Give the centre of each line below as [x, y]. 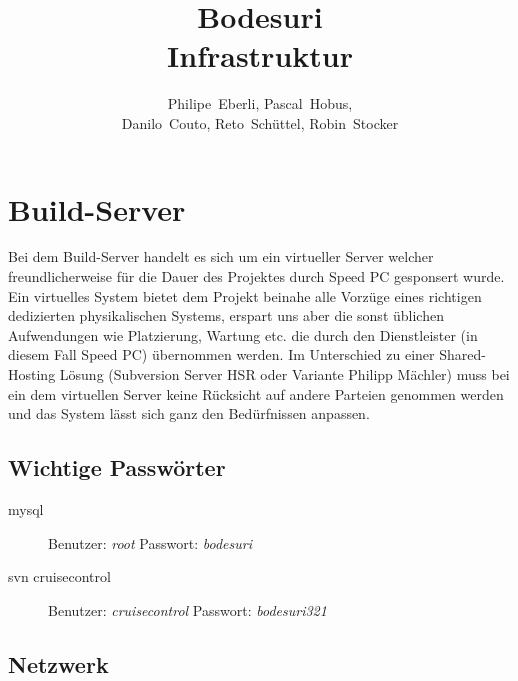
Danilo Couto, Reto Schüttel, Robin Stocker [260, 122]
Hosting [32, 374]
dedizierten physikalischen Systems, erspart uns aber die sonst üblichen [226, 315]
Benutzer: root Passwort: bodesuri [150, 542]
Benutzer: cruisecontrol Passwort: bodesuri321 [187, 609]
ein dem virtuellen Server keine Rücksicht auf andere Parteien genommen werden [256, 393]
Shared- [462, 354]
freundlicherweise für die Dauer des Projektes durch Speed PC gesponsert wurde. [256, 276]
